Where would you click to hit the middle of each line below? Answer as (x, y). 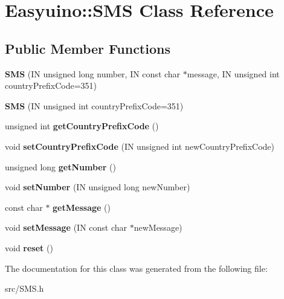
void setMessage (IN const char (66, 227)
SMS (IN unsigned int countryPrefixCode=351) (94, 105)
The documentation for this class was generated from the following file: (136, 268)
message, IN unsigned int (233, 73)
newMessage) (158, 227)
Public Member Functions (88, 48)
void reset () (29, 247)
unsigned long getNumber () (60, 166)
